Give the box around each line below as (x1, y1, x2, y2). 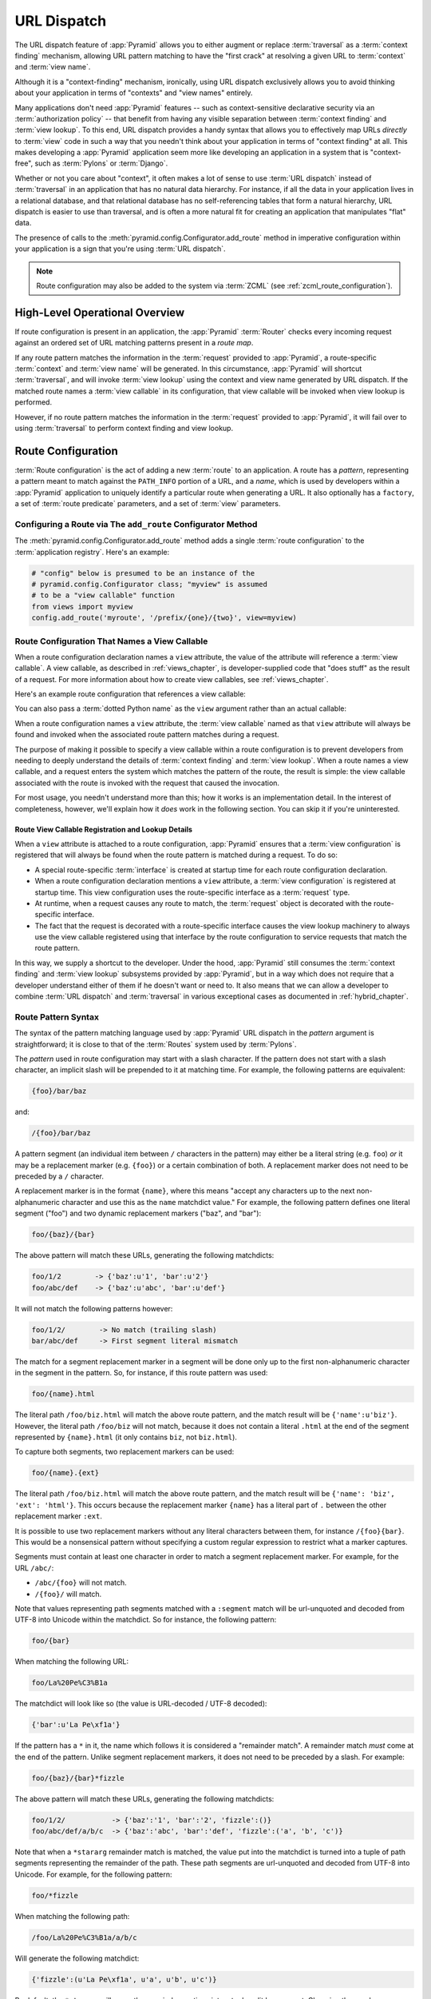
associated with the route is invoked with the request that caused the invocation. (14, 778, 279, 788)
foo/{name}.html (31, 1390, 96, 1399)
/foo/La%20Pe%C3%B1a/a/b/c (31, 1933, 137, 1942)
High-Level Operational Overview (14, 305, 185, 319)
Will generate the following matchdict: (14, 1953, 140, 1963)
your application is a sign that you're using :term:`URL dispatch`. (14, 244, 227, 253)
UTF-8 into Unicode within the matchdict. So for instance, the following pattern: (14, 1615, 277, 1625)
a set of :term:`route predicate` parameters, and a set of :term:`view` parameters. (14, 499, 281, 509)
